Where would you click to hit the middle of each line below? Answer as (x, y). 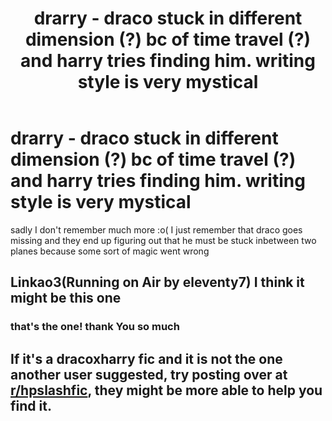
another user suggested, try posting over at (149, 374)
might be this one (66, 298)
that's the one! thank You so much (95, 327)
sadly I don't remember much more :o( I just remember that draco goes (156, 229)
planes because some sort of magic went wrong (110, 251)
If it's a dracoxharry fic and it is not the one (146, 358)
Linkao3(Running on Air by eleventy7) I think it (157, 282)
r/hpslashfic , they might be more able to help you (166, 390)
